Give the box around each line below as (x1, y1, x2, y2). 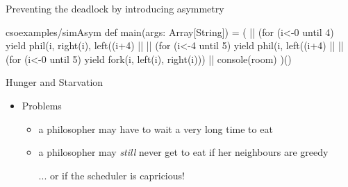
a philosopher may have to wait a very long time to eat (38, 121, 273, 136)
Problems (22, 98, 62, 112)
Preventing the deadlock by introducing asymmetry (6, 1, 224, 15)
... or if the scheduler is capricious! (38, 168, 185, 182)
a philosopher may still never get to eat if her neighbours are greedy (38, 145, 329, 159)
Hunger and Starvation (6, 75, 103, 89)
